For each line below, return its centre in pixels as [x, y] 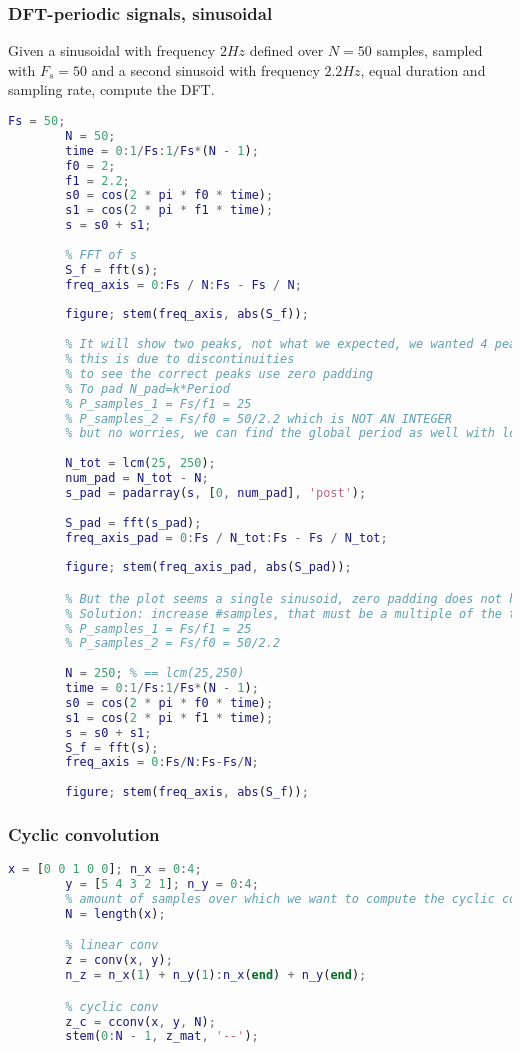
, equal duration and [423, 69]
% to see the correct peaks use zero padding [219, 373]
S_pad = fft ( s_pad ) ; [133, 522]
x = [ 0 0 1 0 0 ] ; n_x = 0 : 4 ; [105, 869]
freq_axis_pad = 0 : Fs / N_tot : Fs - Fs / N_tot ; [226, 537]
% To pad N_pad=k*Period [147, 388]
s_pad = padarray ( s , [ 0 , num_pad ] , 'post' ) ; [216, 492]
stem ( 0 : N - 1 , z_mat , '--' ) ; [162, 1036]
